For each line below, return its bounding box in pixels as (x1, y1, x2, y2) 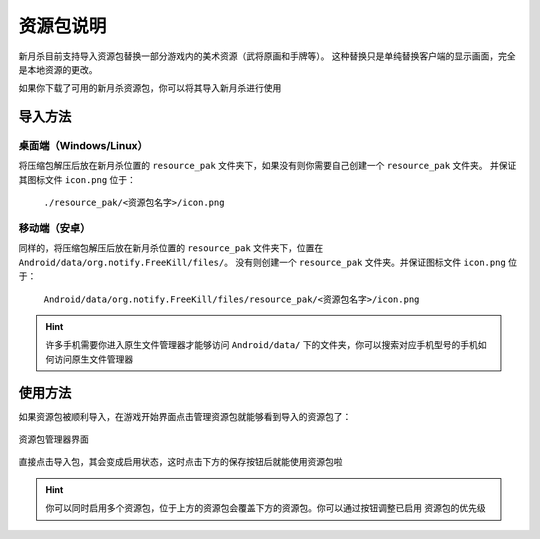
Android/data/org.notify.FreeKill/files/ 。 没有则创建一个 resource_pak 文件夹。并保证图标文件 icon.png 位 (18, 256, 518, 268)
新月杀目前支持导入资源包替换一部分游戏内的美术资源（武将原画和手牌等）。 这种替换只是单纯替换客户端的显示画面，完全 (18, 50, 516, 62)
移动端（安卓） (18, 221, 91, 235)
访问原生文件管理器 (53, 353, 134, 365)
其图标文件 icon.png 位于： (18, 173, 137, 185)
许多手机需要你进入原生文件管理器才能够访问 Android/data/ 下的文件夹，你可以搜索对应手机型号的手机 (45, 339, 479, 351)
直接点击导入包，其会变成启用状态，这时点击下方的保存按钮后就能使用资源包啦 (18, 456, 343, 468)
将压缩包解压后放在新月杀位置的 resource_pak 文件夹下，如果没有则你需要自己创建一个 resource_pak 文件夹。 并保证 (18, 160, 517, 172)
